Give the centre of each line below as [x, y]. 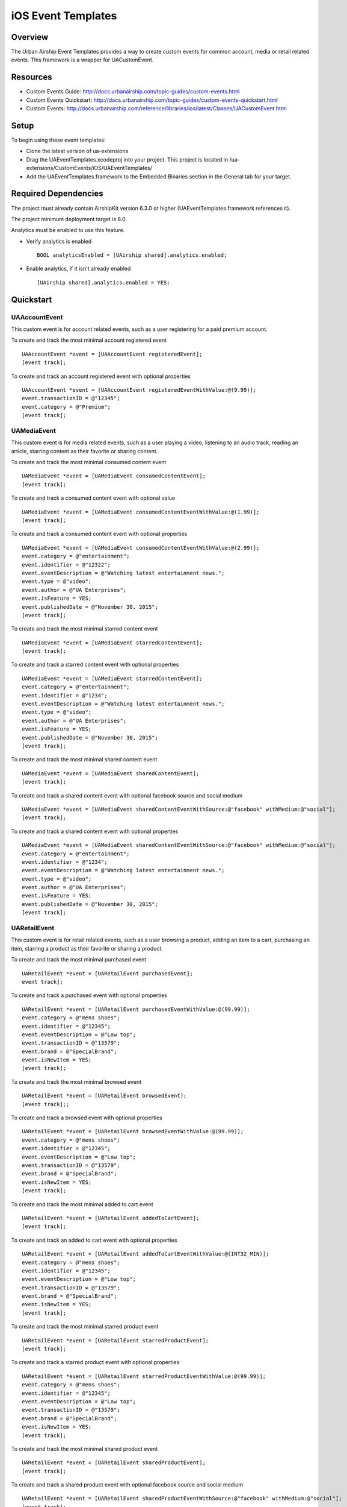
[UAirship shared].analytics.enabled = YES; [104, 282]
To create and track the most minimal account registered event [89, 340]
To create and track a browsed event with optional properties [87, 1118]
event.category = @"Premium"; [66, 407]
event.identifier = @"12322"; [66, 565]
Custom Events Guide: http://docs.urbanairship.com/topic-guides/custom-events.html [133, 92]
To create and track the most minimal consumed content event [89, 462]
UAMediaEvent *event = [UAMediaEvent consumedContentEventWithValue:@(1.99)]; [141, 512]
